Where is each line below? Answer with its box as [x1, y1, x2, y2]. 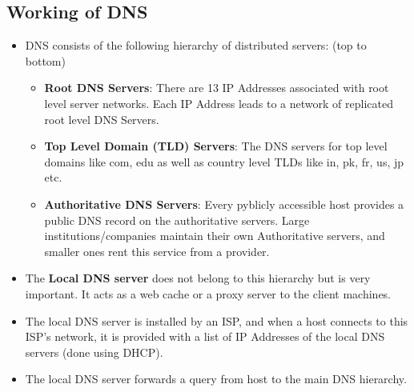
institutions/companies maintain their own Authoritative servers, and [44, 227, 385, 244]
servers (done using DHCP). [25, 343, 163, 360]
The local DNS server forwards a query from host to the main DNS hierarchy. [25, 370, 407, 387]
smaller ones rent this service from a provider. [44, 242, 270, 259]
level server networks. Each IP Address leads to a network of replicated [44, 94, 393, 111]
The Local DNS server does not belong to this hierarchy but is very [25, 270, 371, 286]
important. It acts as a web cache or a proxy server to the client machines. [25, 285, 391, 302]
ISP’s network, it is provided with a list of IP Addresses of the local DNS [25, 328, 385, 345]
